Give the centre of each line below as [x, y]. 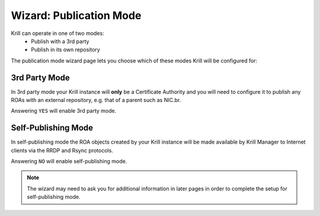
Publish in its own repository [65, 50]
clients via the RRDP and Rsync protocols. [62, 150]
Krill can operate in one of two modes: [57, 33]
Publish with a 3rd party [60, 41]
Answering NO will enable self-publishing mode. [69, 161]
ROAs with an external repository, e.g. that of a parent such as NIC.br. [96, 100]
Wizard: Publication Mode [76, 15]
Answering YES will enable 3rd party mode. [64, 111]
